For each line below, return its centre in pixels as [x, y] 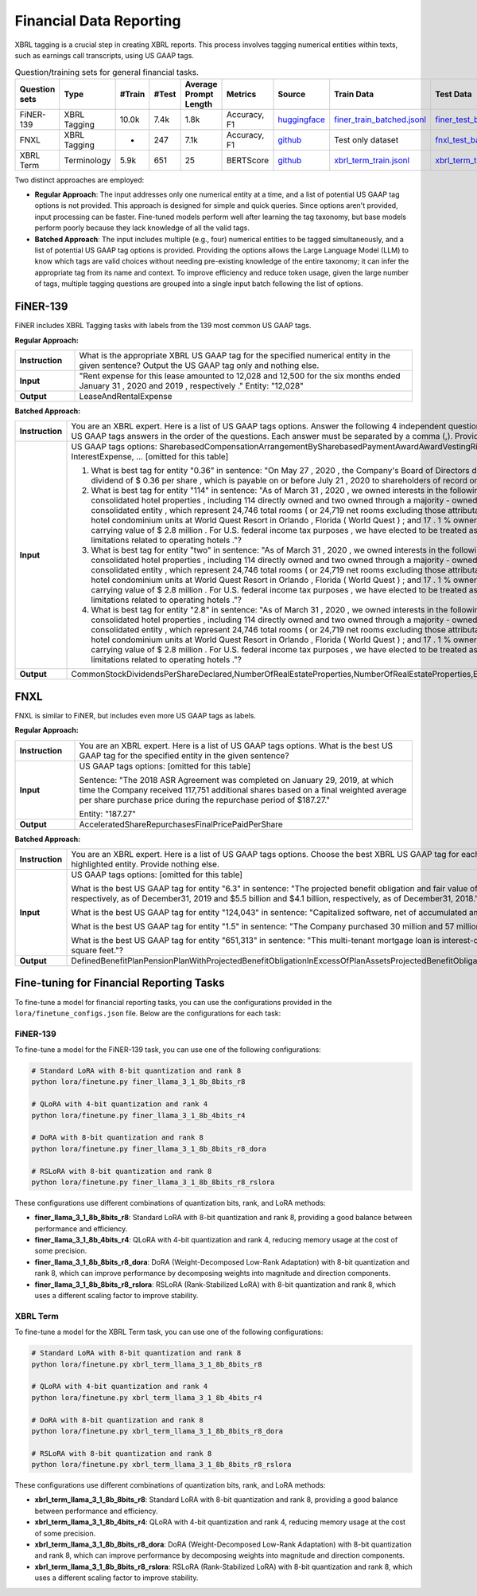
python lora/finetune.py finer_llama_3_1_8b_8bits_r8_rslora [153, 1182]
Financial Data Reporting [98, 21]
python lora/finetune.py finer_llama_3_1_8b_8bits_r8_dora [149, 1148]
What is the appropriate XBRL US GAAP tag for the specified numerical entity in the [235, 355]
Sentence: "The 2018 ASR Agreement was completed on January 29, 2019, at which [236, 780]
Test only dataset [366, 139]
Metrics [241, 94]
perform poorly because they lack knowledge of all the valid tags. [142, 228]
